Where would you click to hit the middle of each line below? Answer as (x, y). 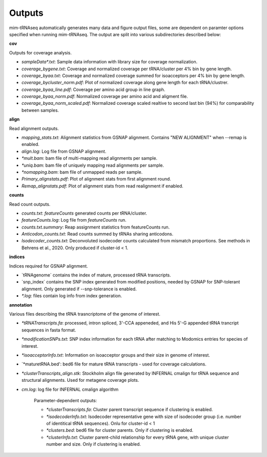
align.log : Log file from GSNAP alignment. (64, 151)
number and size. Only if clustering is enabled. (93, 444)
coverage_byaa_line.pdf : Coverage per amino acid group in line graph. (93, 90)
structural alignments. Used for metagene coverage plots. (80, 380)
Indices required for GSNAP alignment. (49, 266)
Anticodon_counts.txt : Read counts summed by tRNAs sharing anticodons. (97, 234)
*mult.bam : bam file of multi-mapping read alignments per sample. (89, 158)
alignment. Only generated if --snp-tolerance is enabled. (79, 289)
